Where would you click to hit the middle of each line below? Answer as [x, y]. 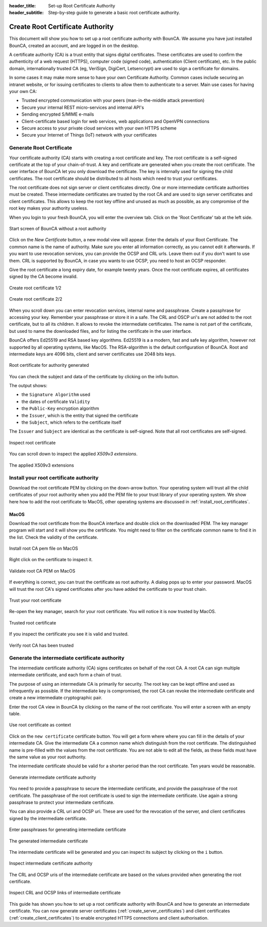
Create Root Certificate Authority [61, 27]
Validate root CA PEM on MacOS [42, 571]
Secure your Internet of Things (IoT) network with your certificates [89, 135]
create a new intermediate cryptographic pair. [56, 698]
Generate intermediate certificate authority [53, 777]
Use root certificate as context [40, 725]
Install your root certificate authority [54, 478]
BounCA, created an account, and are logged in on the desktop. [74, 45]
